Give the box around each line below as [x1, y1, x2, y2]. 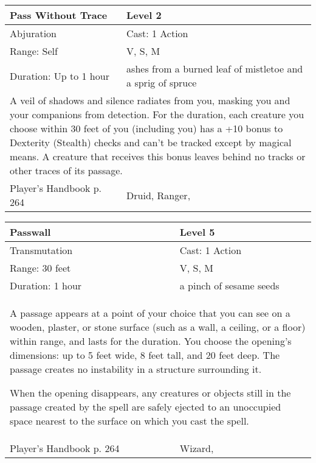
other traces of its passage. [10, 163, 123, 177]
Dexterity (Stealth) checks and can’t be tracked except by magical [10, 135, 292, 149]
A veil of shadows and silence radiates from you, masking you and [10, 93, 290, 107]
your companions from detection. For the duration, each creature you [10, 107, 304, 121]
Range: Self [10, 44, 58, 58]
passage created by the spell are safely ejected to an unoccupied [10, 400, 281, 414]
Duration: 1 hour [10, 278, 82, 292]
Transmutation [10, 243, 73, 257]
